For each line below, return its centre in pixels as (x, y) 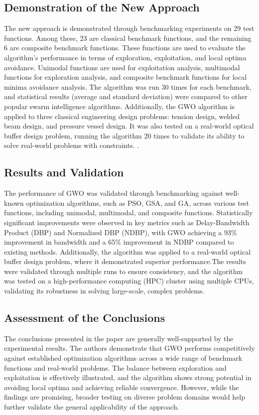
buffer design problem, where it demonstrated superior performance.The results (125, 261)
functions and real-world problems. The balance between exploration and (115, 367)
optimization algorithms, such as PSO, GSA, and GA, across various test (137, 203)
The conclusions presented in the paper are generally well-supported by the (119, 338)
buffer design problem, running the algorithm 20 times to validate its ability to (124, 135)
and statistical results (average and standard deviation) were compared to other (126, 96)
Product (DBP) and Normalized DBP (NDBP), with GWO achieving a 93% (121, 232)
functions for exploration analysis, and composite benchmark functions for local (126, 77)
